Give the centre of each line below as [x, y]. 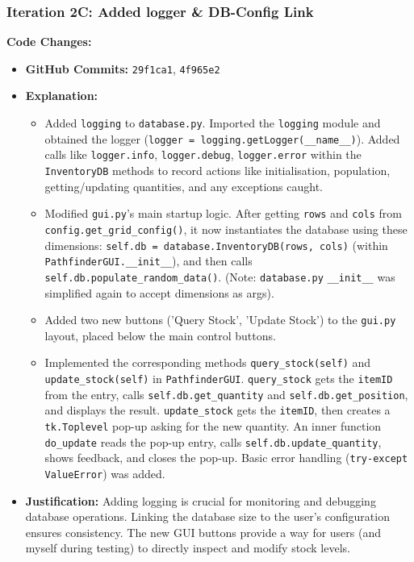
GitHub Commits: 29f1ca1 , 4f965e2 [123, 68]
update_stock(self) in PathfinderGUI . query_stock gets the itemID [219, 379]
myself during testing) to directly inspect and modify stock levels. [188, 548]
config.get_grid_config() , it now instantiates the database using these [226, 229]
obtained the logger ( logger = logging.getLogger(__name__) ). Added [222, 138]
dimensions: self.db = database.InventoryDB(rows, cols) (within [216, 245]
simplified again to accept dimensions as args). [159, 292]
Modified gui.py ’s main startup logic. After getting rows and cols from [223, 213]
